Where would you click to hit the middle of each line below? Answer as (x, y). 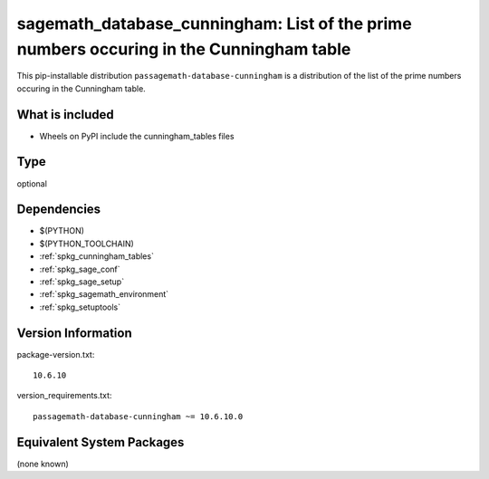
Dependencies (59, 210)
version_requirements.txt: (64, 396)
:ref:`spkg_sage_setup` (82, 282)
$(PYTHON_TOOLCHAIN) (87, 244)
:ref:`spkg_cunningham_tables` (96, 256)
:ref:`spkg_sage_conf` (80, 269)
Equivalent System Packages (101, 442)
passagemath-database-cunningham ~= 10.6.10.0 (138, 416)
